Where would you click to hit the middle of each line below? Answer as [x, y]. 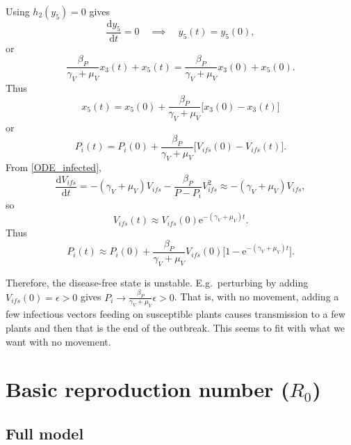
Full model [45, 433]
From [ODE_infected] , [54, 167]
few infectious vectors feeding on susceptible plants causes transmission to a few [175, 314]
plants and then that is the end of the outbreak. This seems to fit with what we [175, 327]
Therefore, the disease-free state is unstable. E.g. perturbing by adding [157, 282]
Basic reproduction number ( [148, 389]
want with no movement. [58, 341]
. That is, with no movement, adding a [256, 297]
